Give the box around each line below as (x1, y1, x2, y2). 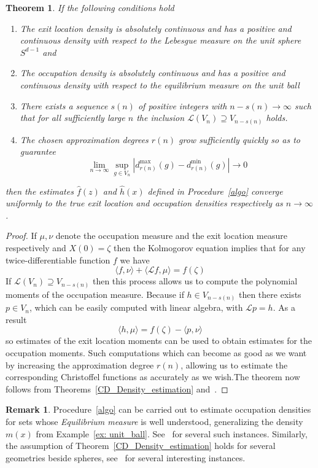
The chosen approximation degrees (20, 133, 149, 146)
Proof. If (6, 229, 37, 242)
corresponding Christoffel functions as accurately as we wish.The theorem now (6, 370, 300, 383)
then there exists (238, 287, 301, 300)
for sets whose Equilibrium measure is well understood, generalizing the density (6, 415, 303, 428)
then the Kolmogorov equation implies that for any (114, 241, 306, 254)
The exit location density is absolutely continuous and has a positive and (20, 21, 292, 34)
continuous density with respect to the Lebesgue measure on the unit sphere (20, 34, 301, 47)
